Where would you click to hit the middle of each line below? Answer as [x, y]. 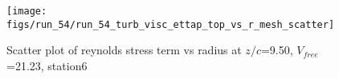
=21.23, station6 [47, 65]
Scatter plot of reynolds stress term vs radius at [124, 50]
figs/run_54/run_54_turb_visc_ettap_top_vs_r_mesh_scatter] [171, 24]
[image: [27, 11]
